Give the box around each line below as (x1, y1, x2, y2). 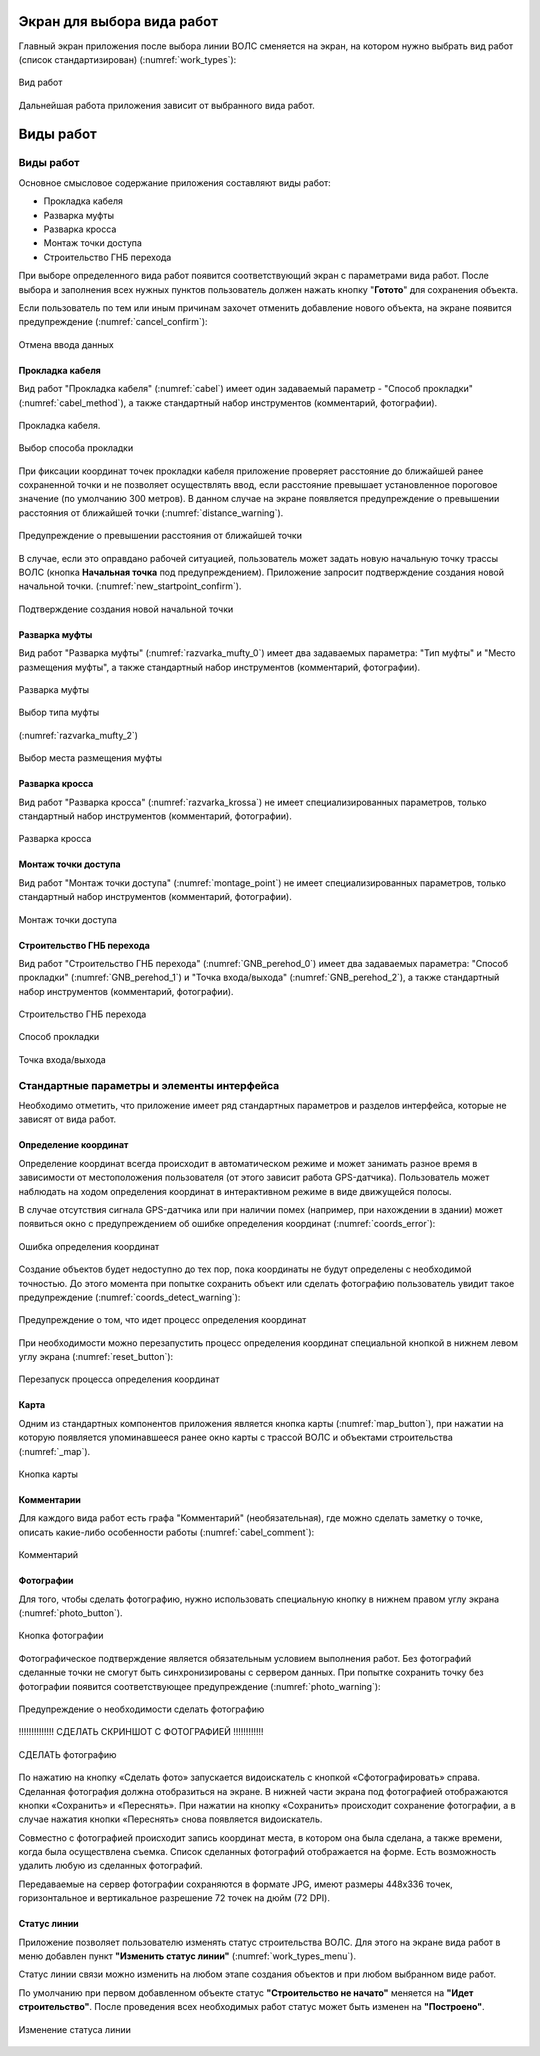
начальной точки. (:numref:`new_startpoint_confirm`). (18, 580, 242, 592)
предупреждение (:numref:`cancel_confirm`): (18, 316, 209, 328)
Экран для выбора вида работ (18, 13, 219, 30)
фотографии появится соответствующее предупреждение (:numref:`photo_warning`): (18, 1680, 381, 1692)
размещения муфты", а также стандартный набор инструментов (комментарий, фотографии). (18, 661, 421, 673)
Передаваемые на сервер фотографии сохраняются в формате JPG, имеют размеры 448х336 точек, (18, 1878, 454, 1890)
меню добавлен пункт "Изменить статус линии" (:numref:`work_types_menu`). (18, 1950, 357, 1962)
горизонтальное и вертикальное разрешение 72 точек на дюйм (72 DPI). (18, 1892, 330, 1904)
